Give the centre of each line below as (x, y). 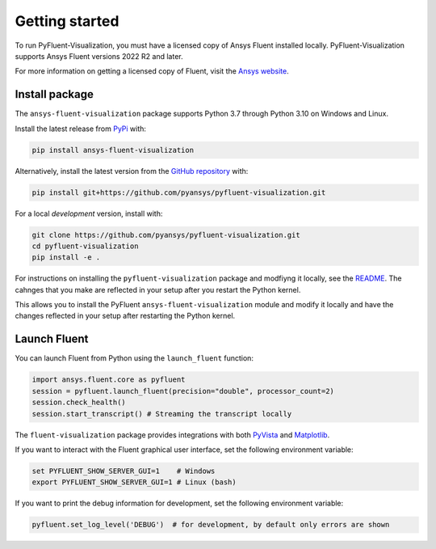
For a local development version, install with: (89, 213)
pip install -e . (66, 258)
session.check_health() (79, 403)
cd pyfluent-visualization (85, 246)
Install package (55, 94)
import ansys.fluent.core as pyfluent (109, 380)
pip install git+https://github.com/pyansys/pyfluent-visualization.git (179, 192)
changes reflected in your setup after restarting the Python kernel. (125, 316)
